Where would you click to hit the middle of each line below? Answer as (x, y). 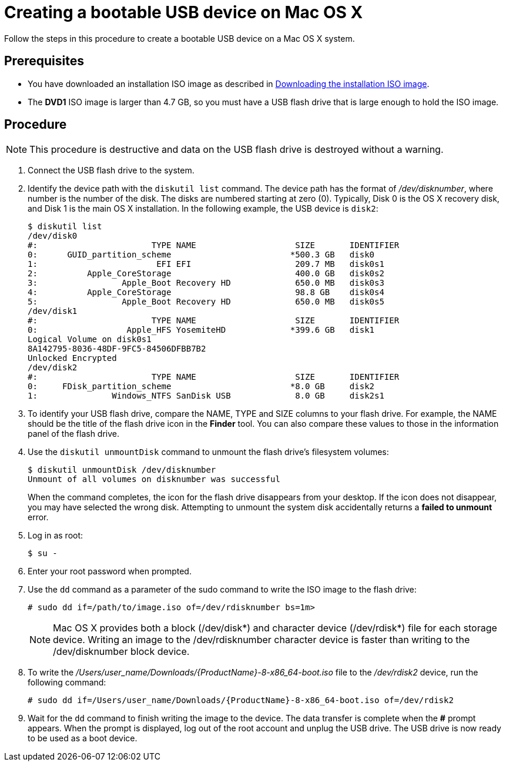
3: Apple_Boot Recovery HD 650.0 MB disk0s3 (206, 283)
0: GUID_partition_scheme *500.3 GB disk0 (201, 255)
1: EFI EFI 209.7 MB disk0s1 (206, 264)
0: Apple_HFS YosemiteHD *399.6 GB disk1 (201, 330)
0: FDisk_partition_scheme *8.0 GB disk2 (201, 387)
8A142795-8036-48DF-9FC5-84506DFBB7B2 (117, 349)
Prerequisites (44, 61)
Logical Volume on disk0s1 (90, 339)
